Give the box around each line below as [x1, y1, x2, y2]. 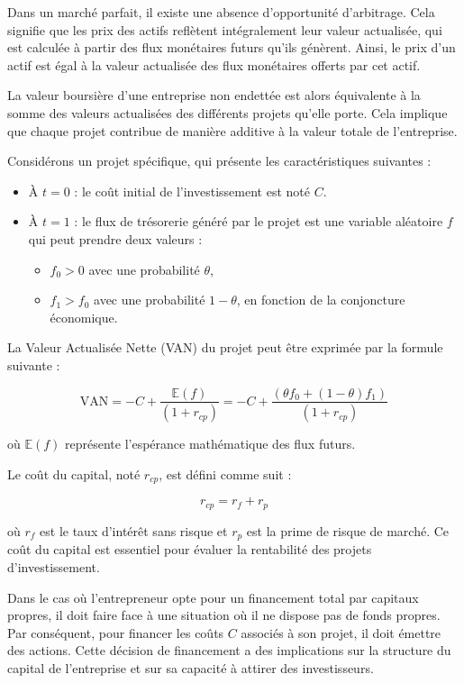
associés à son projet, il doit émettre [241, 623, 441, 642]
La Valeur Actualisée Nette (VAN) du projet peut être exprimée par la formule [7, 338, 443, 357]
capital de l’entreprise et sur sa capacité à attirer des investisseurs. [7, 658, 374, 677]
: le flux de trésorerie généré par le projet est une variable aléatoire [74, 212, 443, 231]
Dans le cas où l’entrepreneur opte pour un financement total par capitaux [7, 587, 419, 606]
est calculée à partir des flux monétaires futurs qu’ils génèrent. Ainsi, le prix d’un [7, 38, 456, 57]
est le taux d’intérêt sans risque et [40, 521, 228, 540]
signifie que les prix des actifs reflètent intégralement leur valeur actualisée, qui [7, 20, 442, 39]
